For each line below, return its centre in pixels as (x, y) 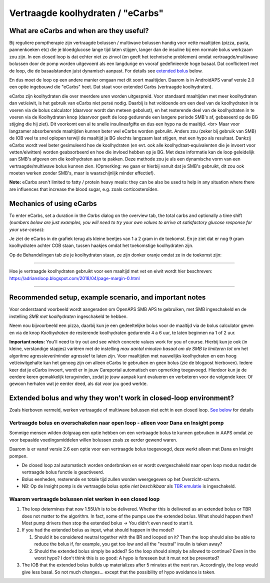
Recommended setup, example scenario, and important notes (107, 297)
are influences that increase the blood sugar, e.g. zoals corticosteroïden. (84, 189)
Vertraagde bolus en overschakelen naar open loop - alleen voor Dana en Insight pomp (116, 423)
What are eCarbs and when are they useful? (79, 31)
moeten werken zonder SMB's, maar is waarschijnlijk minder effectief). (82, 173)
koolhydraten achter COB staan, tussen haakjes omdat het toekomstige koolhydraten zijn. (101, 245)
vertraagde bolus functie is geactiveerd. (63, 472)
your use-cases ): (27, 229)
